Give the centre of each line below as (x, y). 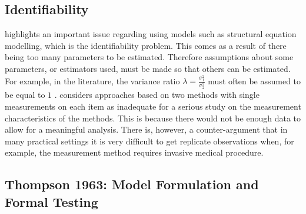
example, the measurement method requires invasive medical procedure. (134, 152)
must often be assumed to (255, 80)
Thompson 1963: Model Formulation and (132, 184)
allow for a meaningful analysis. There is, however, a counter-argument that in (146, 129)
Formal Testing (51, 201)
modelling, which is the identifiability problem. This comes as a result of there (146, 45)
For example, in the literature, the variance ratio (92, 80)
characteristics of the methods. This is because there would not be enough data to (153, 118)
